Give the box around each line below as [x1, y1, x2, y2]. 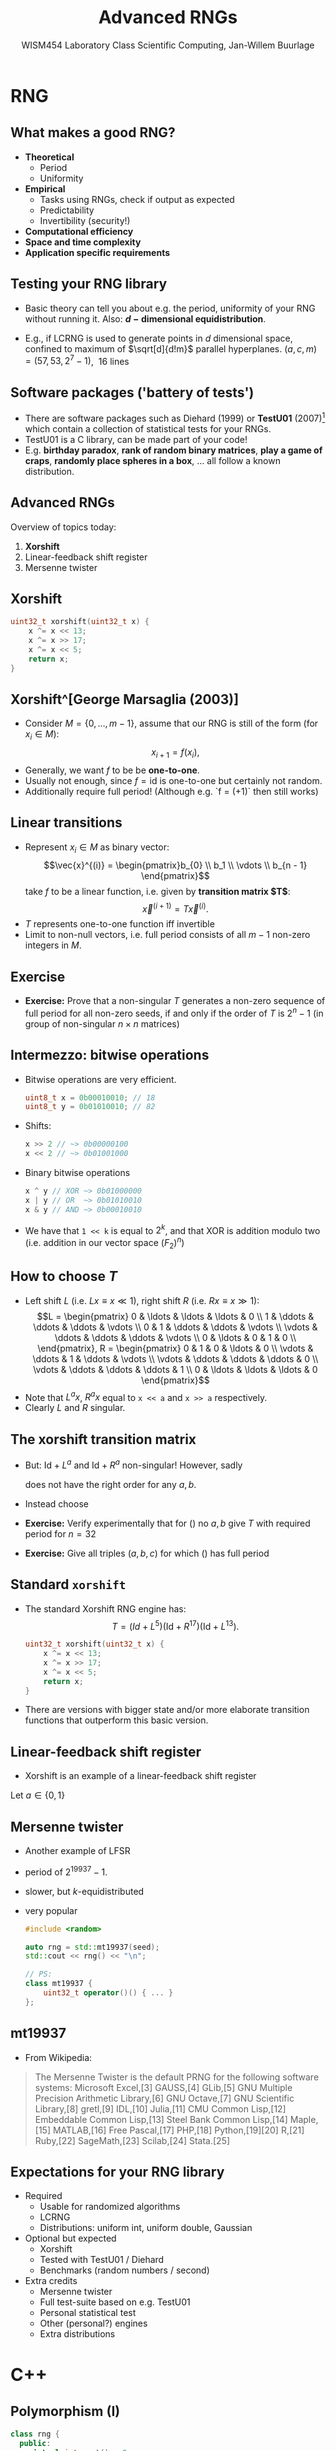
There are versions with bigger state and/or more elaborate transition [24, 1704, 310, 1716]
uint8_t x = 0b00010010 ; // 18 [24, 1092, 156, 1103]
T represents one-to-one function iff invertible [24, 918, 215, 930]
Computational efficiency [24, 225, 134, 237]
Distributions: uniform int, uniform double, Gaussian [39, 2222, 253, 2234]
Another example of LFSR [24, 1845, 131, 1857]
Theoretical [24, 151, 75, 163]
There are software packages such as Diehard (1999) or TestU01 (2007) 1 [24, 411, 326, 424]
